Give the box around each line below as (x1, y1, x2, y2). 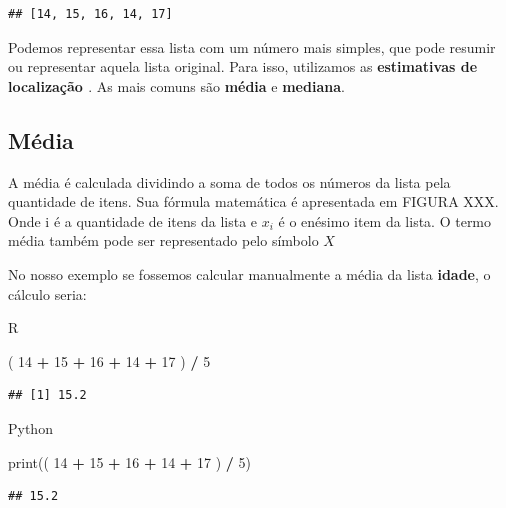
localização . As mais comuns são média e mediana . (8, 75, 345, 96)
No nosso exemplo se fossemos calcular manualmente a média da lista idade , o (8, 263, 491, 284)
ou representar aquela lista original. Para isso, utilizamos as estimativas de (8, 56, 478, 77)
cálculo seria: (8, 283, 87, 304)
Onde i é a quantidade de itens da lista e (8, 210, 258, 231)
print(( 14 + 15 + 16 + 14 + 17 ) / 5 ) (8, 451, 252, 472)
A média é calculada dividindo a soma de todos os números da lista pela (8, 171, 451, 192)
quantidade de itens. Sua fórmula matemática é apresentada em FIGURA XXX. (8, 191, 499, 212)
